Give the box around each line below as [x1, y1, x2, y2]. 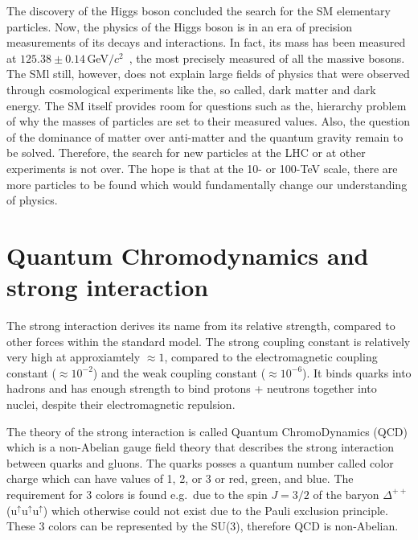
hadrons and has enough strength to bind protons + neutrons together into [6, 380, 377, 397]
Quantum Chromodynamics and [6, 238, 369, 271]
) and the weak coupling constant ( [92, 364, 266, 381]
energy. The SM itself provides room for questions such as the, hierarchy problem [6, 97, 407, 113]
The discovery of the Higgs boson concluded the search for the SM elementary [6, 2, 391, 19]
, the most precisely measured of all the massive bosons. [129, 49, 405, 66]
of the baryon [313, 485, 379, 502]
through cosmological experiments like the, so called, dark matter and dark [6, 80, 376, 97]
